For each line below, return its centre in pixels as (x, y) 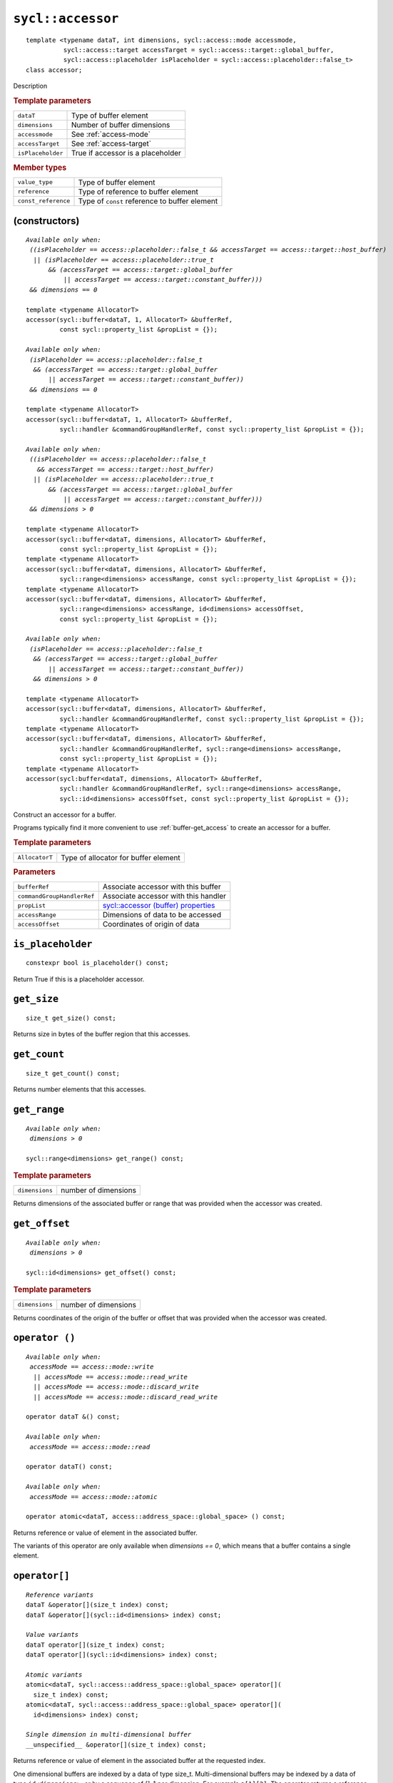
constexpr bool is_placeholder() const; (97, 963)
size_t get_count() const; (73, 1073)
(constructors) (46, 221)
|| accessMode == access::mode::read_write (111, 1377)
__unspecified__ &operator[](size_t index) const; (116, 1744)
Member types (40, 168)
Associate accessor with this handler (164, 896)
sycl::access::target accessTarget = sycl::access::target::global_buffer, (199, 50)
